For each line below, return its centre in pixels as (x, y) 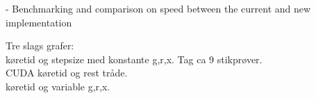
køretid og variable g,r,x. (58, 86)
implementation (39, 22)
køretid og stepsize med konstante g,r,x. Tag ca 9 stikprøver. (134, 59)
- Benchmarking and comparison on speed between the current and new (158, 8)
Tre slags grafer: (40, 46)
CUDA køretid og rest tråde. (67, 73)
